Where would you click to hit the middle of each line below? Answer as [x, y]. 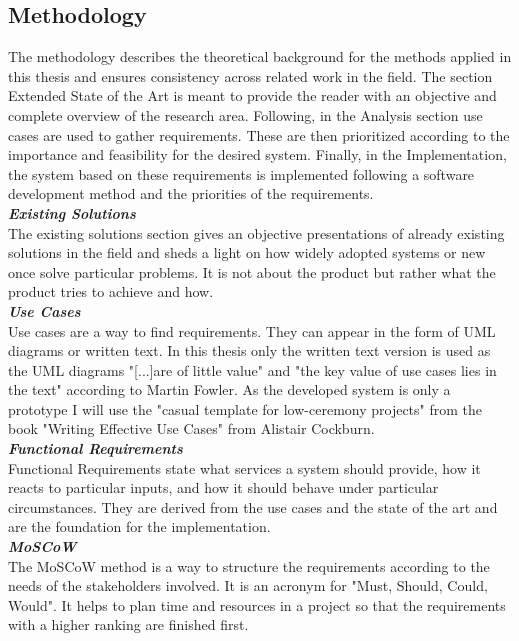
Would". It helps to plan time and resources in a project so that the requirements [257, 604]
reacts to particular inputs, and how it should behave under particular [223, 487]
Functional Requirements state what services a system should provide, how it [244, 467]
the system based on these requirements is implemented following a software [241, 173]
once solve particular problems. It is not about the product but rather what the [252, 271]
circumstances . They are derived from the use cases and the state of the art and [253, 506]
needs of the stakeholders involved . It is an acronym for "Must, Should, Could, [248, 585]
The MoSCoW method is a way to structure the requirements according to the [249, 565]
